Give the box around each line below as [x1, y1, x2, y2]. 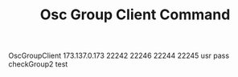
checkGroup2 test [8, 59, 68, 69]
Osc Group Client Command [39, 6, 231, 24]
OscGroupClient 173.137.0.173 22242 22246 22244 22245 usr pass [8, 51, 230, 61]
